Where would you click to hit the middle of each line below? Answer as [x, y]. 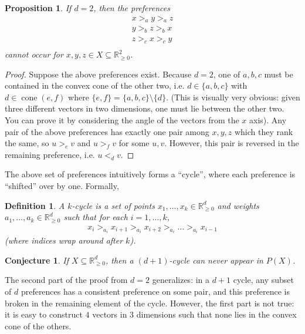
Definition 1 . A [35, 205]
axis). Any [268, 120]
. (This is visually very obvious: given [233, 97]
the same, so [27, 143]
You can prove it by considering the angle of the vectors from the [122, 120]
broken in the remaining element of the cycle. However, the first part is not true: [150, 303]
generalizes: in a [181, 280]
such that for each [96, 217]
